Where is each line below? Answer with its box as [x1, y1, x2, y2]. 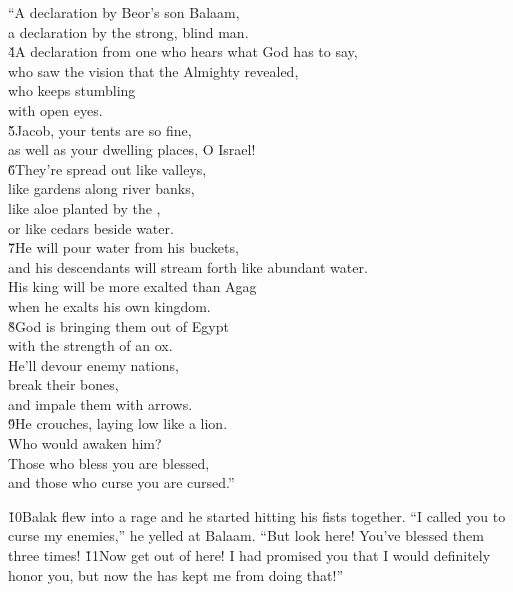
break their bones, [8, 374, 119, 395]
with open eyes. [8, 99, 103, 120]
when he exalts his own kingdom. [8, 295, 211, 316]
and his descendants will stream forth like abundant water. [8, 256, 368, 277]
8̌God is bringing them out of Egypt [8, 315, 229, 336]
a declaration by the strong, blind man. [8, 21, 249, 42]
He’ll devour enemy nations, [8, 354, 179, 375]
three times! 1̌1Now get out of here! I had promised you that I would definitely [8, 545, 491, 566]
